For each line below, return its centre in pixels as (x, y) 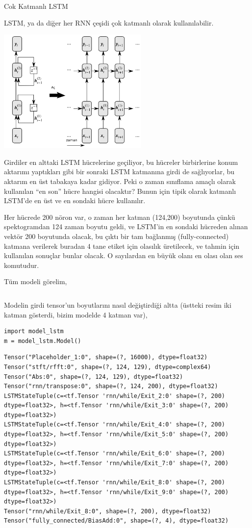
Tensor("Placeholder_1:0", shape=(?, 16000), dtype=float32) (106, 357)
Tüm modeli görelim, (36, 281)
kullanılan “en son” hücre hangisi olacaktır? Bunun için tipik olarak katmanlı (120, 191)
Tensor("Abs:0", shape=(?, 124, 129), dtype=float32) (94, 377)
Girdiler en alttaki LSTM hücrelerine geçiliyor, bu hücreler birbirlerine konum (121, 162)
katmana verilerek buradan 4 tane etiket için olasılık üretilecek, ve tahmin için (122, 246)
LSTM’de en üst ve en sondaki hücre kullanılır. (75, 200)
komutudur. (22, 265)
